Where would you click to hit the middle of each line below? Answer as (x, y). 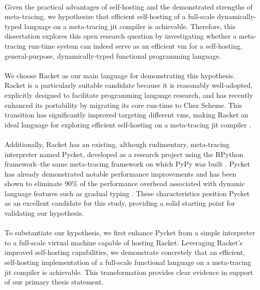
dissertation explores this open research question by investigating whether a (121, 36)
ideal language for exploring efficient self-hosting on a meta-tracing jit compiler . (128, 124)
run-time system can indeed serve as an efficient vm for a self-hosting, (135, 45)
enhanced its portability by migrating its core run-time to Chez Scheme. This (123, 105)
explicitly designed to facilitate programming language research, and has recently (129, 95)
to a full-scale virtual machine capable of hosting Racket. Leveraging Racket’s (124, 242)
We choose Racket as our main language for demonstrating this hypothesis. (120, 75)
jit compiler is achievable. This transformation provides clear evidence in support (129, 272)
